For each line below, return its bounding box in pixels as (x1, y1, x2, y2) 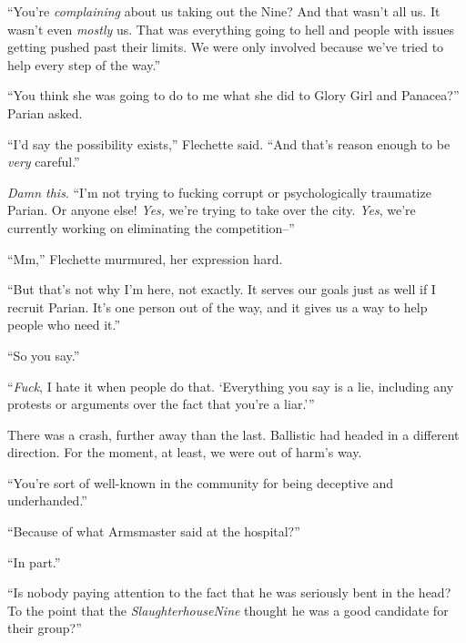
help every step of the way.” (7, 55, 161, 74)
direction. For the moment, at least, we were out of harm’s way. (7, 443, 362, 462)
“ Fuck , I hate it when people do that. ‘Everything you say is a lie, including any (7, 376, 454, 395)
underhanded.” (7, 491, 87, 510)
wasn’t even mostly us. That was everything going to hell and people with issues (7, 19, 454, 38)
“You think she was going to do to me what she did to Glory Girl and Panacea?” (7, 86, 460, 105)
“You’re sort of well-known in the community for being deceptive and (7, 473, 394, 492)
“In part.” (7, 552, 61, 571)
